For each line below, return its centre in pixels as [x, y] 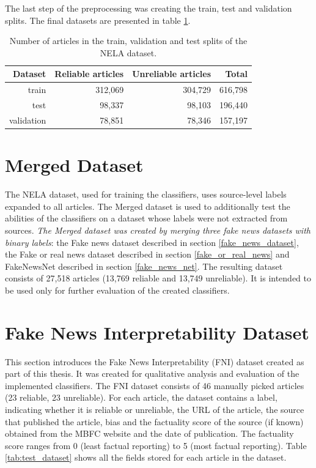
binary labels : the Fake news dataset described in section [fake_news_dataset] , [152, 242]
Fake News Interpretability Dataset [157, 332]
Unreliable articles [172, 74]
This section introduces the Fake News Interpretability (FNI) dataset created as [155, 361]
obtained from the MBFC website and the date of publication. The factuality [149, 433]
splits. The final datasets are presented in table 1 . [98, 20]
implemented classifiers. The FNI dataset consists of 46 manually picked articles [155, 385]
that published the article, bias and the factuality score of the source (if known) [154, 421]
